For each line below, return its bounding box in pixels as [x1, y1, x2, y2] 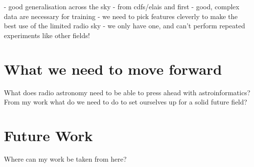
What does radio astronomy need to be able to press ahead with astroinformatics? [4, 87, 251, 97]
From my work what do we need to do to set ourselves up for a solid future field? [4, 97, 247, 107]
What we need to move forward [4, 59, 222, 79]
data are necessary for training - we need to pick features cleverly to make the [4, 11, 238, 21]
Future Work [4, 125, 93, 145]
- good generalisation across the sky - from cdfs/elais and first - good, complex [4, 1, 239, 11]
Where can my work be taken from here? [4, 153, 127, 164]
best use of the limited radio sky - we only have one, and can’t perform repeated [4, 21, 245, 31]
